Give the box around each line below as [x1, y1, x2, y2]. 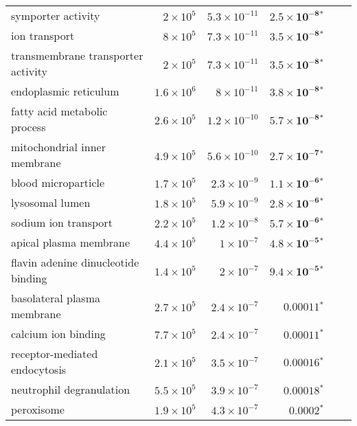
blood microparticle [11, 175, 105, 190]
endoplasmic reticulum [11, 83, 119, 99]
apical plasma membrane [11, 234, 130, 250]
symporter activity [11, 8, 100, 23]
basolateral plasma [11, 290, 101, 306]
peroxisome [11, 401, 65, 417]
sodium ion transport [11, 214, 113, 230]
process [11, 119, 46, 135]
